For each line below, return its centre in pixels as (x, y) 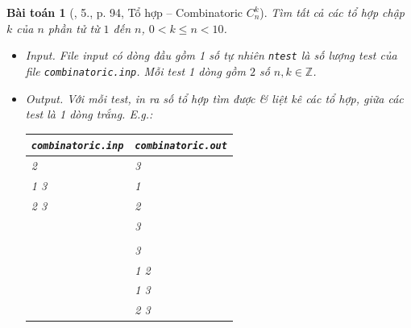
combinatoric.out (181, 146)
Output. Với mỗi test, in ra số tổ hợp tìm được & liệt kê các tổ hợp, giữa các (214, 98)
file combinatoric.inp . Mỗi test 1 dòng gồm (135, 71)
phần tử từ (74, 28)
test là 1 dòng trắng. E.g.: (89, 114)
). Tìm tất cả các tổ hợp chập (332, 12)
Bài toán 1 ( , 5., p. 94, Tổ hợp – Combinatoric (125, 12)
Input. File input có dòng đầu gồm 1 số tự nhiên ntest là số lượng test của (211, 55)
